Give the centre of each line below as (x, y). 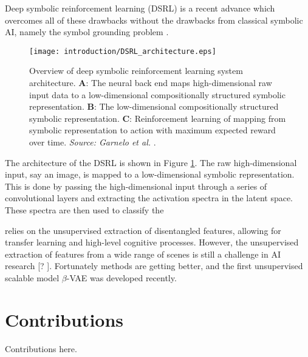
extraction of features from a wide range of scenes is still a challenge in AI (143, 254)
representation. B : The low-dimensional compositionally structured (154, 106)
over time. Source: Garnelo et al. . (93, 142)
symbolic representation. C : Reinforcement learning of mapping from (158, 118)
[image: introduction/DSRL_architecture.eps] (123, 51)
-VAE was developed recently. (121, 277)
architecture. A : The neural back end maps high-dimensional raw (151, 83)
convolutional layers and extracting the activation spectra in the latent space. (149, 198)
